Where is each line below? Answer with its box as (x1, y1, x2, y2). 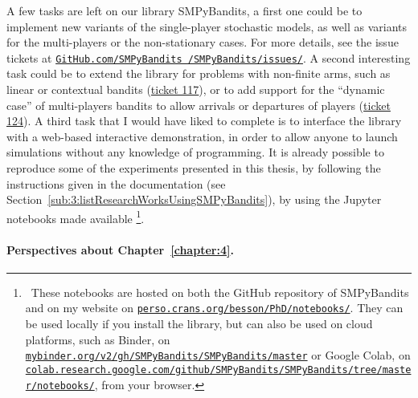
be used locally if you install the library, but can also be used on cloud (25, 315, 373, 332)
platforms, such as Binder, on (25, 331, 170, 347)
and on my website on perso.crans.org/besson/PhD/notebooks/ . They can (25, 299, 404, 316)
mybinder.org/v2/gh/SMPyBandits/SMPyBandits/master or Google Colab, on (25, 347, 411, 363)
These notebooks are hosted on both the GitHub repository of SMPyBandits (31, 283, 409, 300)
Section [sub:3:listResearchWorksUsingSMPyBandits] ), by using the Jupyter (6, 191, 382, 208)
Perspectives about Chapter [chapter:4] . (6, 241, 234, 258)
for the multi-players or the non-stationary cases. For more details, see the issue (6, 34, 399, 51)
